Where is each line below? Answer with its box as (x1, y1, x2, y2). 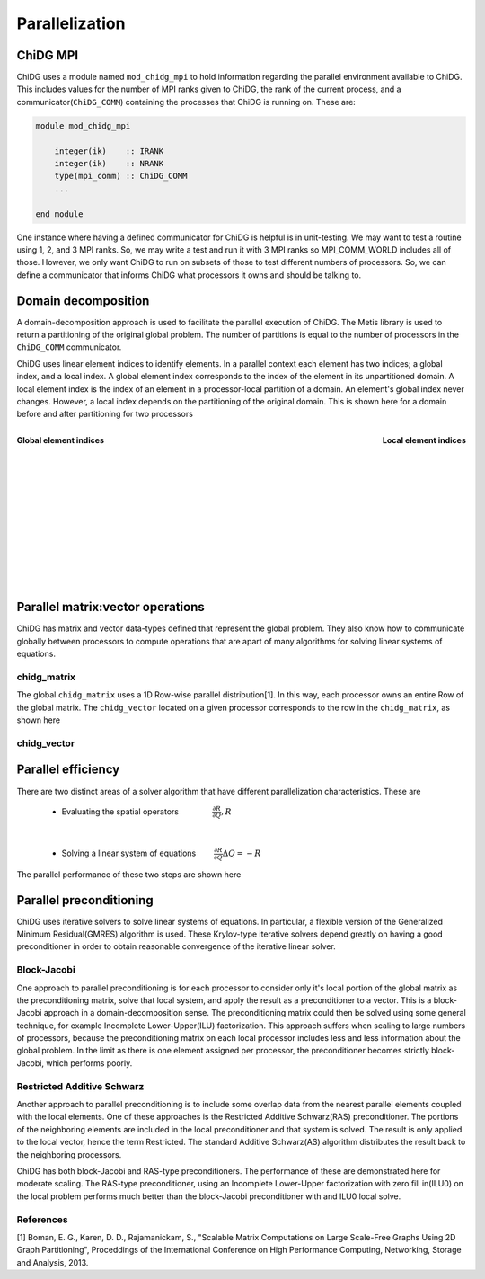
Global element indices (16, 434, 105, 445)
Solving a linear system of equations (61, 848, 197, 858)
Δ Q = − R (222, 848, 261, 858)
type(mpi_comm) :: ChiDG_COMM (54, 171, 188, 182)
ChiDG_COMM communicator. (16, 342, 122, 352)
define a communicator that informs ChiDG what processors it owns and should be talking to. (16, 270, 362, 280)
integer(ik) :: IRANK (54, 146, 164, 156)
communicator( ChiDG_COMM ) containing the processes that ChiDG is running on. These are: (16, 96, 357, 107)
